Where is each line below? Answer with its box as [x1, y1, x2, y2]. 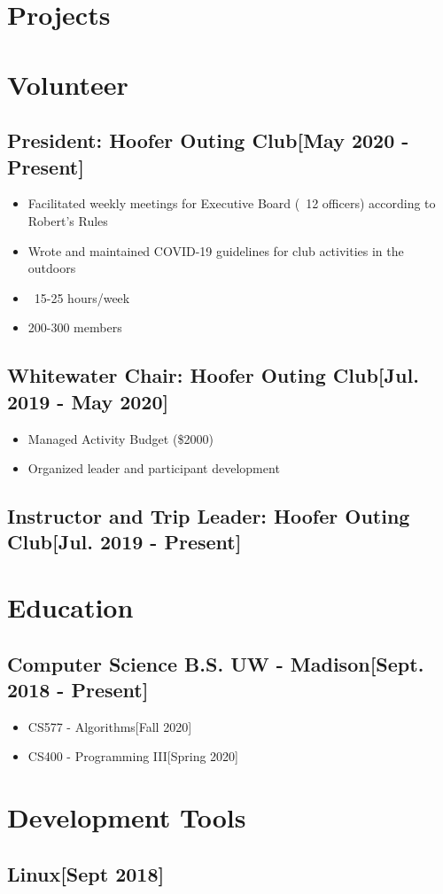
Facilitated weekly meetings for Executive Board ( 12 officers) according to [27, 194, 436, 213]
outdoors [27, 259, 76, 277]
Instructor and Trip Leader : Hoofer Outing [7, 502, 410, 530]
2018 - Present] [7, 676, 149, 704]
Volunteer [7, 66, 128, 102]
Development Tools [7, 799, 246, 836]
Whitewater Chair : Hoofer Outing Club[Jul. [7, 361, 419, 389]
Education [7, 589, 134, 626]
